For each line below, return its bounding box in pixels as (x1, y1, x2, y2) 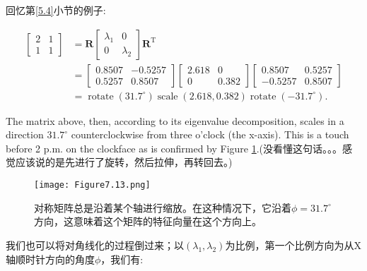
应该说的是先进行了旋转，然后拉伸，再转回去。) (15, 155, 233, 169)
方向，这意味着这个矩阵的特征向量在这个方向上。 (34, 214, 262, 229)
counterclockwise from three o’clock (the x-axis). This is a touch (71, 127, 349, 142)
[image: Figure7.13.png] (34, 180, 151, 191)
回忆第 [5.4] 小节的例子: (6, 3, 106, 17)
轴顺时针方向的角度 (6, 251, 95, 266)
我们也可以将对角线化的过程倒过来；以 (6, 237, 184, 252)
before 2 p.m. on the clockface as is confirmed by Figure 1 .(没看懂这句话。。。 (6, 140, 343, 155)
